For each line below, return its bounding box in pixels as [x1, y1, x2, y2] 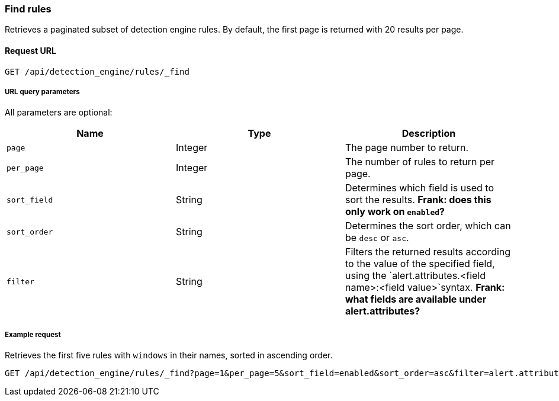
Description [401, 127, 456, 140]
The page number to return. [345, 142, 469, 154]
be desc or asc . [345, 232, 409, 244]
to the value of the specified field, [345, 258, 495, 270]
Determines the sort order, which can [345, 220, 511, 232]
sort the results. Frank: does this [345, 194, 491, 206]
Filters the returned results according [345, 246, 511, 258]
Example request [5, 330, 61, 339]
